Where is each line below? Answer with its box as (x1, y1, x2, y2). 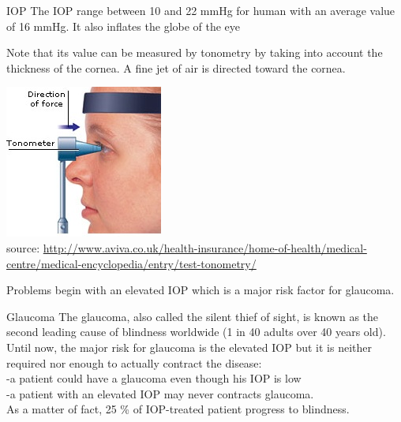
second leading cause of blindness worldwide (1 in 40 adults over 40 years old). (6, 323, 386, 340)
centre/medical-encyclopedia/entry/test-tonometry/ (6, 255, 257, 271)
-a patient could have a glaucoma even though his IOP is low (6, 370, 302, 387)
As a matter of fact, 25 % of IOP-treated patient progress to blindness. (6, 401, 350, 417)
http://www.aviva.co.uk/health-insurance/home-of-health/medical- (43, 239, 367, 256)
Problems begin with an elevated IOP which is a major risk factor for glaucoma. (6, 282, 395, 298)
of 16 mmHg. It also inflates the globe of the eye (6, 17, 241, 34)
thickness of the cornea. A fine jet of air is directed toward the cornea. (6, 59, 346, 76)
